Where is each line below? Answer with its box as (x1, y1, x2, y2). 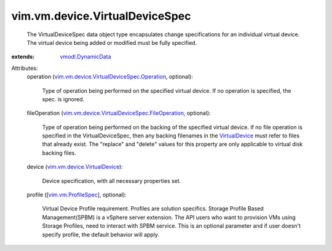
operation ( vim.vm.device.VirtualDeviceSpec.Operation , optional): (26, 73, 193, 80)
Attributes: (11, 64, 38, 72)
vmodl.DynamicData (60, 53, 111, 61)
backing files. (42, 149, 76, 156)
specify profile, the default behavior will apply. (42, 231, 160, 238)
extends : (11, 53, 35, 61)
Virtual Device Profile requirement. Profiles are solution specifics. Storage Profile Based (42, 205, 264, 212)
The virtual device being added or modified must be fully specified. (26, 39, 197, 46)
